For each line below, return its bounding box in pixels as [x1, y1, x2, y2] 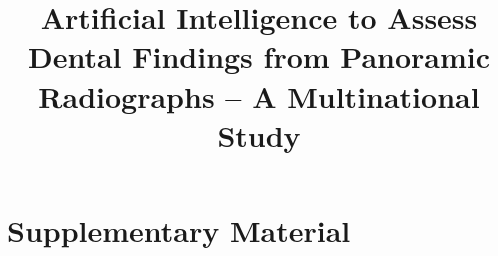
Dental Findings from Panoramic [27, 36, 491, 77]
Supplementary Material [7, 209, 351, 250]
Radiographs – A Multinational [38, 75, 480, 116]
